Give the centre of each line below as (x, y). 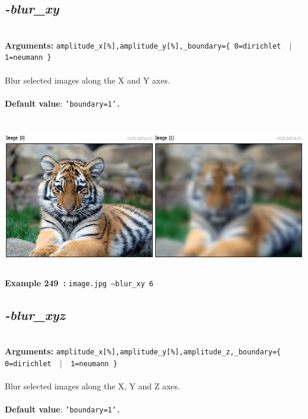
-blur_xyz (35, 314)
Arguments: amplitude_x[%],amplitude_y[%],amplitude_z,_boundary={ (143, 351)
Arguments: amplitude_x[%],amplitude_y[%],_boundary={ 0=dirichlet (143, 45)
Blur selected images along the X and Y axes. (87, 80)
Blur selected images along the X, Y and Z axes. (92, 386)
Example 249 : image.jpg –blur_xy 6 (79, 282)
